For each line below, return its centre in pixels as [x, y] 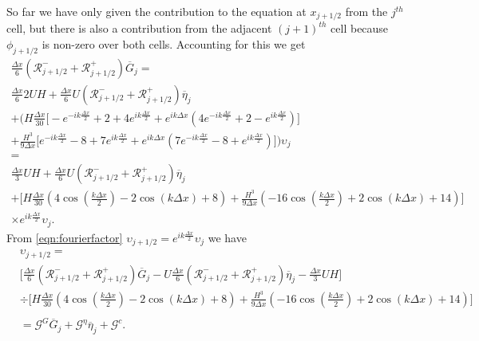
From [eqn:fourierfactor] [65, 237]
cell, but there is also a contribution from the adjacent [139, 28]
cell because [360, 28]
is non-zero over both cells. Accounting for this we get [174, 44]
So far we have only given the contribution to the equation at [156, 11]
